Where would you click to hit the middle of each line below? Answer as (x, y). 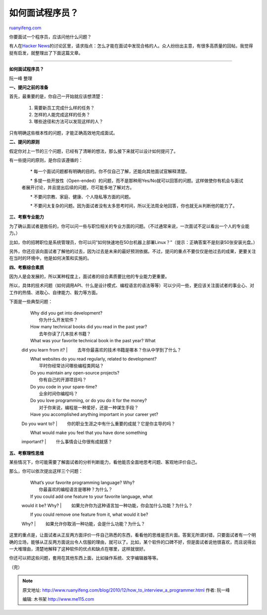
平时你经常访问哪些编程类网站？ (71, 366)
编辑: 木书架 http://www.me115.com (58, 599)
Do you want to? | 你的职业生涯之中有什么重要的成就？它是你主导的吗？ (98, 424)
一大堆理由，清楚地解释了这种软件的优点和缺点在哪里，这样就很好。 (78, 549)
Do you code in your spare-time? (64, 386)
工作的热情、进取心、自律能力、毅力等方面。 (55, 292)
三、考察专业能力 (26, 217)
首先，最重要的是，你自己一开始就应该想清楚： (57, 96)
